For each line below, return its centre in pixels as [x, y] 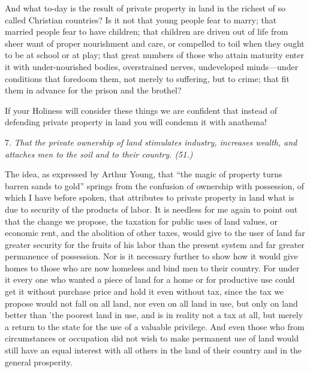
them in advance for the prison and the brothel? [93, 90]
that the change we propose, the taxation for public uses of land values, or [142, 221]
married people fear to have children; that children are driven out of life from [147, 31]
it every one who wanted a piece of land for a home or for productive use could [150, 279]
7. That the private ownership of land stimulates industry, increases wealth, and [151, 142]
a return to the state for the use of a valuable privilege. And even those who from [155, 326]
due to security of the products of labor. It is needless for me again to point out [151, 209]
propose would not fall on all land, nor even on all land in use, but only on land [151, 303]
